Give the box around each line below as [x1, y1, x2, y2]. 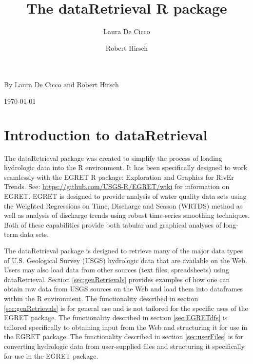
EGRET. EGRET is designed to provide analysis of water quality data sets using [4, 191, 247, 201]
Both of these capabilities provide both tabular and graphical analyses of [4, 219, 221, 230]
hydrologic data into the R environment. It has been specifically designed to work [4, 162, 248, 172]
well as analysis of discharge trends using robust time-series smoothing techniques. [4, 210, 250, 220]
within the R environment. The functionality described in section [4, 293, 198, 303]
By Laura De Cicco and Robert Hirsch [4, 79, 119, 90]
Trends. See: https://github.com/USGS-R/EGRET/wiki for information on [4, 181, 230, 192]
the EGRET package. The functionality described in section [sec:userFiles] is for [4, 331, 243, 342]
